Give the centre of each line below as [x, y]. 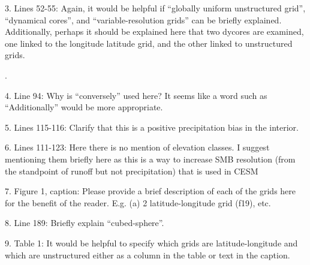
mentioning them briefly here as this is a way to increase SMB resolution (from [150, 159]
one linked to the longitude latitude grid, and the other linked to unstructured [149, 43]
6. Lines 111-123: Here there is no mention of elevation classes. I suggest [137, 147]
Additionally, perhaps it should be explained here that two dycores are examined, [154, 31]
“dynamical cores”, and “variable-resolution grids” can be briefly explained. [143, 19]
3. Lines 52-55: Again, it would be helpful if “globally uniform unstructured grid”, [155, 8]
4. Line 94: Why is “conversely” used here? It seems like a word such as [136, 95]
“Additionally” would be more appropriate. [84, 107]
